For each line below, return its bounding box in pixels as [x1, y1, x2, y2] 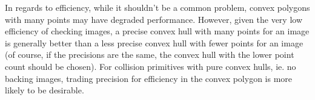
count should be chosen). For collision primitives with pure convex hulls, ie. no [5, 60, 296, 72]
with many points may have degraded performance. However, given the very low [5, 13, 303, 25]
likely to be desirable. [5, 84, 84, 96]
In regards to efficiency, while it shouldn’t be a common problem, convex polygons [5, 1, 310, 13]
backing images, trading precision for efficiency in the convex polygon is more [5, 72, 293, 84]
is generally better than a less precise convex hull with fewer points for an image [5, 36, 303, 49]
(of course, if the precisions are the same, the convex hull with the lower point [5, 48, 294, 61]
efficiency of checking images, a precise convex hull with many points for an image [5, 25, 310, 37]
